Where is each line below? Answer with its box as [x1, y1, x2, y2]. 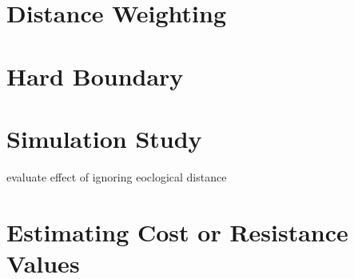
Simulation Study [6, 122, 202, 154]
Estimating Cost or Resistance [6, 215, 348, 248]
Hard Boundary [6, 59, 184, 92]
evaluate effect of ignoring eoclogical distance [6, 168, 227, 185]
